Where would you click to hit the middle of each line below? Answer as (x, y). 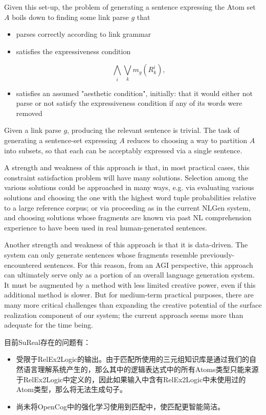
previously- (217, 255)
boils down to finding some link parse (70, 17)
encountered (23, 264)
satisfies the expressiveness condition (73, 51)
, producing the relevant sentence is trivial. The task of (153, 130)
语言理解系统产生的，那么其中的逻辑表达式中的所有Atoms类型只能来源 (141, 369)
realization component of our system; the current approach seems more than (124, 315)
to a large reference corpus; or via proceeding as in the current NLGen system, (127, 207)
